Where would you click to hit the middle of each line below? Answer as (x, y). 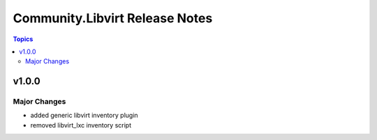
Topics (23, 39)
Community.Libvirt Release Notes (113, 18)
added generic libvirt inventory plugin (84, 116)
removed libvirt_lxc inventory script (81, 125)
